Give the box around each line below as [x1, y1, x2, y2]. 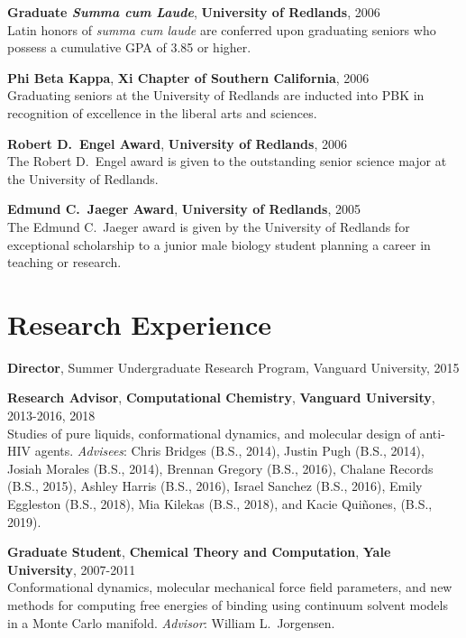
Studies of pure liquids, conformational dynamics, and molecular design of [7, 423, 416, 442]
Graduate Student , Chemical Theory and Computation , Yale [7, 542, 391, 561]
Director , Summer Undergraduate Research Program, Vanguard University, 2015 [7, 357, 460, 376]
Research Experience [7, 305, 271, 342]
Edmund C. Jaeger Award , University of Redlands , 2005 [7, 199, 361, 218]
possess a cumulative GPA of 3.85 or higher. [7, 38, 251, 57]
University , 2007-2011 [7, 559, 136, 578]
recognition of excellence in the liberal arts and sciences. [7, 103, 317, 122]
